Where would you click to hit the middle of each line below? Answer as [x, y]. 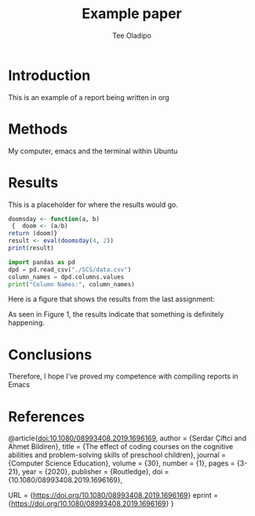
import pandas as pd [42, 262]
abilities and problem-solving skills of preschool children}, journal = [117, 455]
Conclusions [50, 354]
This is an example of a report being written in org [89, 97]
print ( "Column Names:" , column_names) [71, 284]
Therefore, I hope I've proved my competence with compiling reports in [123, 376]
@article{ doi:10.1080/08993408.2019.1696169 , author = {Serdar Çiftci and [127, 438]
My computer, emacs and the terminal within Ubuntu [93, 151]
